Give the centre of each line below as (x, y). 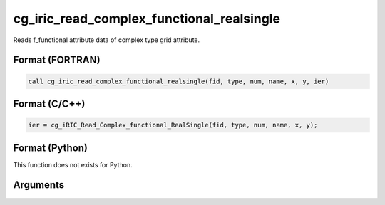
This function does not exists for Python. (73, 164)
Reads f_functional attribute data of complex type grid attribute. (107, 40)
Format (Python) (51, 148)
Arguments (39, 185)
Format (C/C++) (49, 104)
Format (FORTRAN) (57, 60)
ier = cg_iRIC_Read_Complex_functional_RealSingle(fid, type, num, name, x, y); (173, 125)
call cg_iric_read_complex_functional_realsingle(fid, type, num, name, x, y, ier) (179, 81)
